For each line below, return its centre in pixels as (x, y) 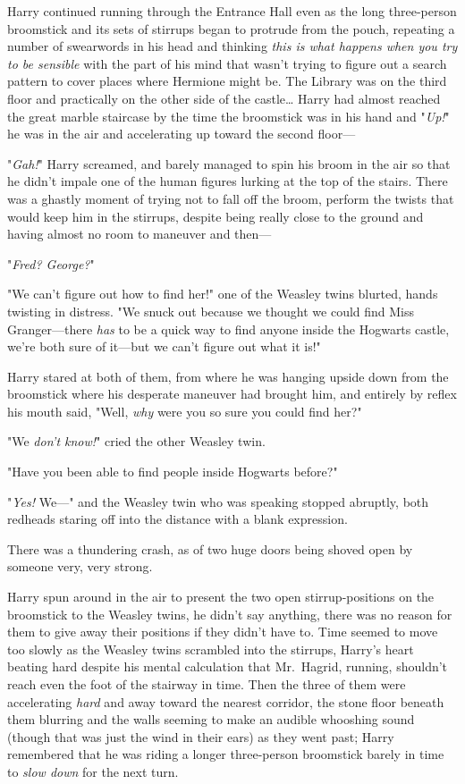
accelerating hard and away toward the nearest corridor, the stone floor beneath (226, 701)
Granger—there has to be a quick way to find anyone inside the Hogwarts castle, (228, 329)
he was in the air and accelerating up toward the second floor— (182, 134)
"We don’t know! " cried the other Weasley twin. (136, 441)
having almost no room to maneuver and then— (139, 234)
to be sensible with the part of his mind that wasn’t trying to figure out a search (227, 63)
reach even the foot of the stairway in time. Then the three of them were (207, 684)
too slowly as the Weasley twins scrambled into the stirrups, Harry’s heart (211, 649)
